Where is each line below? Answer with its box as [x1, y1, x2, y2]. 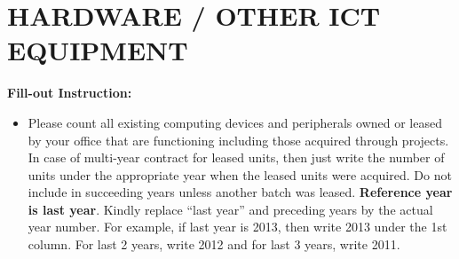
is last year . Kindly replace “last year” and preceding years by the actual [28, 200, 433, 218]
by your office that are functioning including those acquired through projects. [28, 130, 449, 149]
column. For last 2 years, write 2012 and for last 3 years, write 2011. [28, 235, 400, 254]
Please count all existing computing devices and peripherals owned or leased [28, 113, 442, 131]
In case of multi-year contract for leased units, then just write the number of [28, 148, 445, 167]
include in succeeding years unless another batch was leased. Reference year [28, 183, 453, 201]
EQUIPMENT [7, 32, 188, 68]
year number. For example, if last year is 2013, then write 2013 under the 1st [28, 217, 447, 236]
